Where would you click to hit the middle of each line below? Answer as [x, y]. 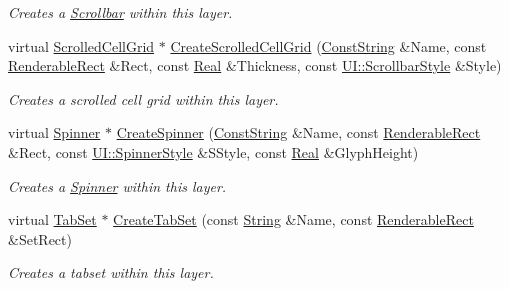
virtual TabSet [52, 219]
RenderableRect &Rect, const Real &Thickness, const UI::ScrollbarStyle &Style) [255, 65]
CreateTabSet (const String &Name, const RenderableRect [293, 219]
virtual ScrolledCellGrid [81, 45]
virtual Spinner [54, 132]
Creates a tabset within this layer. [111, 272]
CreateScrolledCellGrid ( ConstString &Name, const [328, 45]
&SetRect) [40, 238]
